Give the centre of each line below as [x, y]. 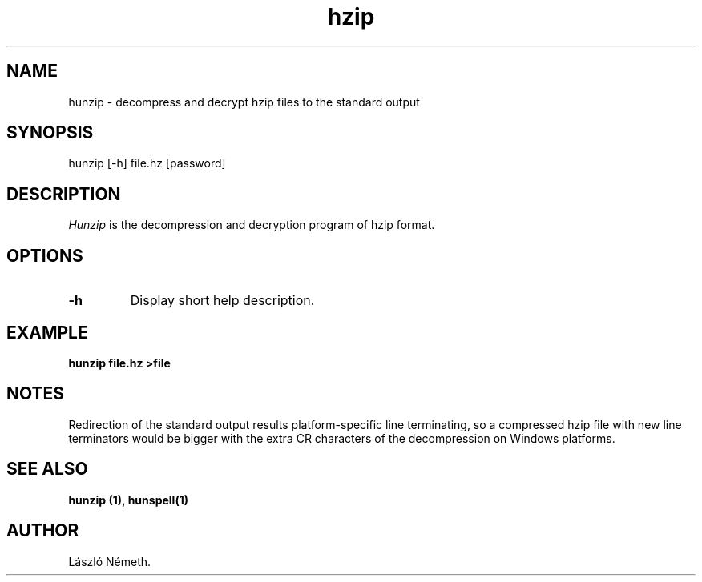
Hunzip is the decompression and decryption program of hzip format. [252, 225]
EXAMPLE [47, 332]
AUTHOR [43, 531]
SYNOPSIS [50, 133]
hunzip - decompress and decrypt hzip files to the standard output [244, 102]
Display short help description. [222, 301]
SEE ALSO [47, 469]
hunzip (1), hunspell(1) [128, 500]
